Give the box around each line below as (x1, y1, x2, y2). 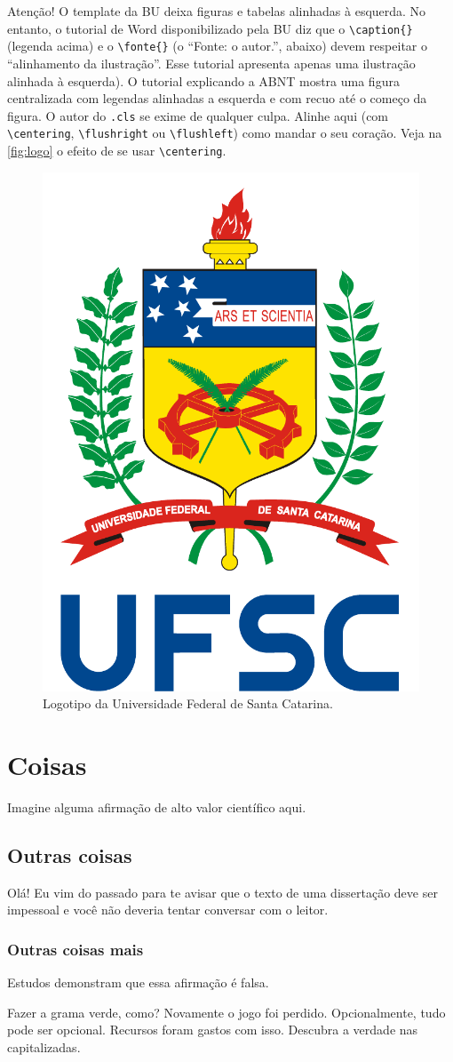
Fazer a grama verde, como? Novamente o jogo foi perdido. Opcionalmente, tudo (7, 1002, 446, 1021)
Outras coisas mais (7, 938, 144, 960)
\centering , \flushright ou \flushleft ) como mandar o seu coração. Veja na (7, 124, 442, 142)
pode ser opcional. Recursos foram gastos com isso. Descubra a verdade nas (7, 1020, 418, 1039)
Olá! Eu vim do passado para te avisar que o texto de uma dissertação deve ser (7, 882, 438, 901)
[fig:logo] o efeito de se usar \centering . (7, 141, 226, 159)
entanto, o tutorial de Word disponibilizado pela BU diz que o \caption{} (7, 19, 413, 37)
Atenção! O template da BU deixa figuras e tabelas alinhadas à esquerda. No (7, 2, 426, 20)
